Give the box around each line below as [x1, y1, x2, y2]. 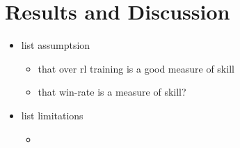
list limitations [21, 108, 83, 122]
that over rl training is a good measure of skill [38, 61, 234, 75]
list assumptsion [21, 38, 90, 52]
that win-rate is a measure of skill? [38, 84, 186, 99]
